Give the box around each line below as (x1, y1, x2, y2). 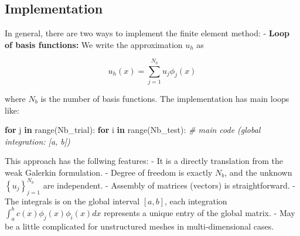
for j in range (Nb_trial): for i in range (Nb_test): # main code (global (5, 124, 261, 136)
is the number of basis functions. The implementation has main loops (40, 92, 289, 104)
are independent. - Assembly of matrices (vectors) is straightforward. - (43, 179, 296, 191)
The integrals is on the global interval (5, 194, 140, 207)
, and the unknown (224, 166, 292, 178)
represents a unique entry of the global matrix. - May (104, 206, 295, 218)
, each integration (165, 194, 227, 207)
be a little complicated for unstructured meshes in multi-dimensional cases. (5, 220, 274, 232)
